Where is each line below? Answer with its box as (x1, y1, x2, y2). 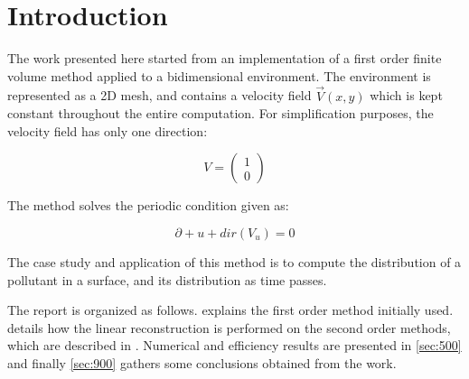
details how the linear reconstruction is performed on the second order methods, (7, 318, 451, 337)
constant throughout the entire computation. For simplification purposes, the (7, 104, 434, 123)
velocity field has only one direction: (7, 121, 208, 140)
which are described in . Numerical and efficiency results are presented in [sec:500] (7, 336, 462, 355)
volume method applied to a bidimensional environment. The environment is (7, 66, 431, 85)
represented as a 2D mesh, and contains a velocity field (7, 86, 312, 105)
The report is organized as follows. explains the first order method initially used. (7, 300, 454, 319)
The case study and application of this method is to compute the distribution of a (7, 252, 462, 271)
